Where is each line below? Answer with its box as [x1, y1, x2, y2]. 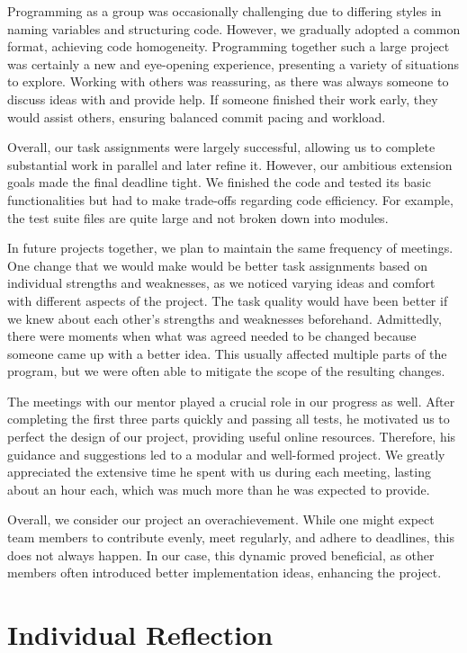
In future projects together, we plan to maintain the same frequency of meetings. [7, 238, 454, 257]
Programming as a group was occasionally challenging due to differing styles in [7, 2, 442, 20]
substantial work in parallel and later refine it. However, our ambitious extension [7, 155, 453, 174]
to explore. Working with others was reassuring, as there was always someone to [7, 72, 449, 91]
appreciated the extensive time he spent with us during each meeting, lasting [7, 462, 431, 481]
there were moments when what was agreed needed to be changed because [7, 326, 417, 345]
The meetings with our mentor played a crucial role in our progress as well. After [7, 391, 455, 410]
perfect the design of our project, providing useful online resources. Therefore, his [7, 427, 456, 446]
